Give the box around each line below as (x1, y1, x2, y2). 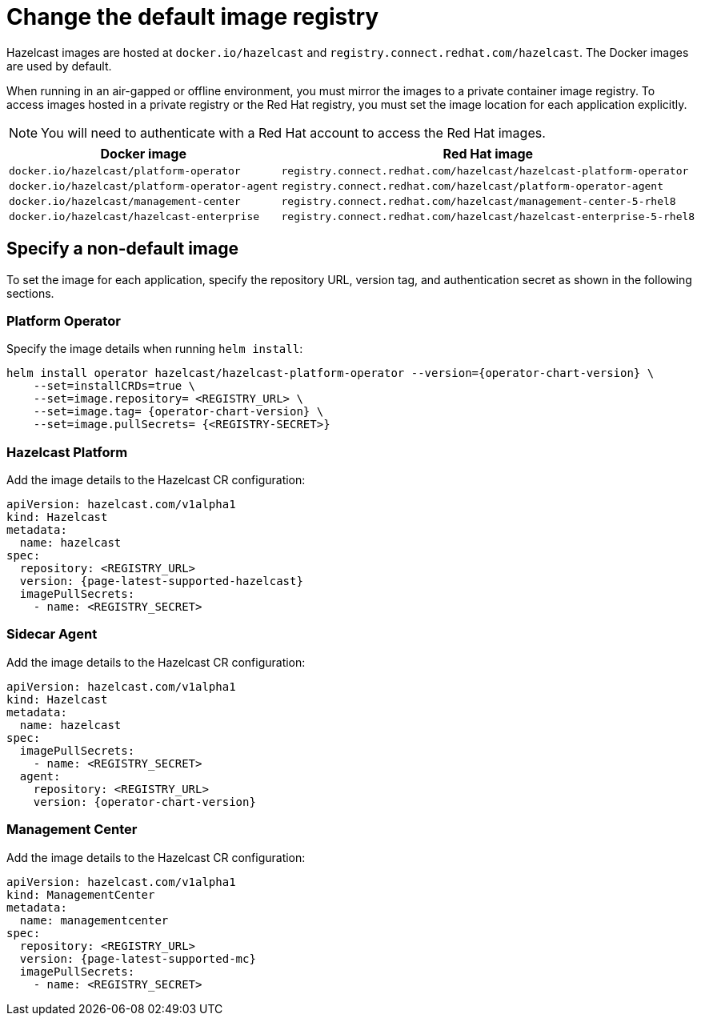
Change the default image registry (6, 3, 379, 30)
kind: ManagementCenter (6, 888, 155, 901)
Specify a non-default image (6, 238, 238, 259)
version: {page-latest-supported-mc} (19, 952, 256, 965)
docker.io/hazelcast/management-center (9, 194, 241, 207)
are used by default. (6, 58, 112, 73)
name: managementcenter (19, 913, 169, 927)
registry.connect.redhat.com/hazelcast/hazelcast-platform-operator (281, 164, 689, 177)
